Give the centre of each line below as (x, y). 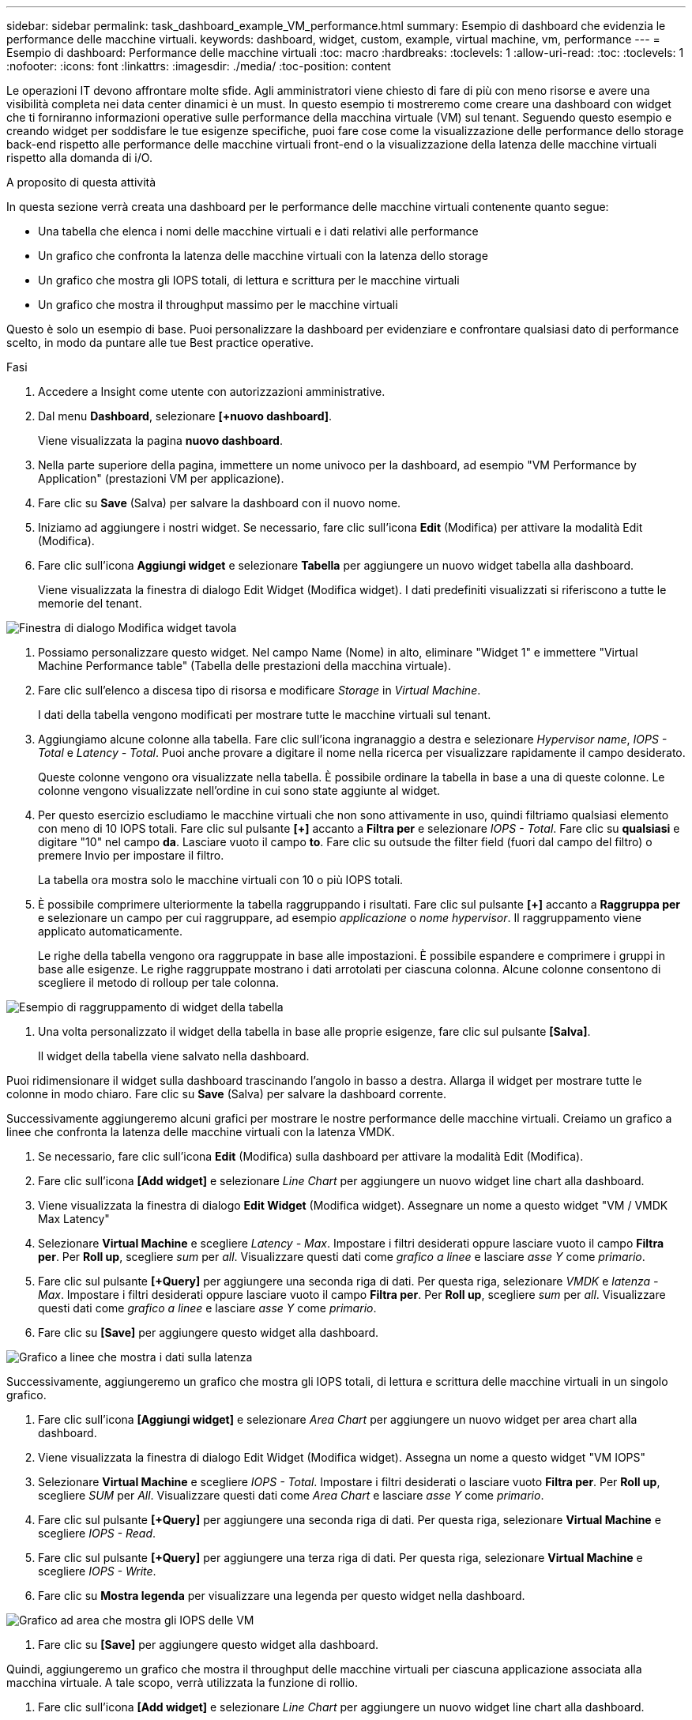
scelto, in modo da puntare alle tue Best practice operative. (160, 342)
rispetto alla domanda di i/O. (79, 158)
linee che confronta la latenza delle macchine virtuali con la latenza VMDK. (201, 1132)
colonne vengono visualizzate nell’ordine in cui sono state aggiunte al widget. (239, 790)
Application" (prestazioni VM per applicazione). (161, 478)
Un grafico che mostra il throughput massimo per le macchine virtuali (218, 305)
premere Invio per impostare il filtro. (131, 855)
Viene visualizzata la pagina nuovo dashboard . (160, 440)
